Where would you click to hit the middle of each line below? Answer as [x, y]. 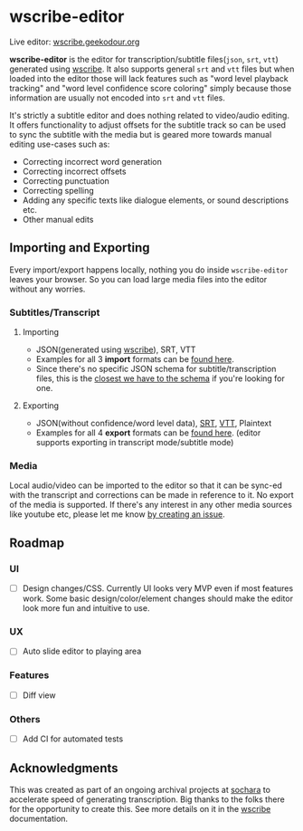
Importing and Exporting [80, 248]
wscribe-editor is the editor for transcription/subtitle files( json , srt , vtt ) [144, 59]
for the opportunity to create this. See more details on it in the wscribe [140, 808]
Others [25, 719]
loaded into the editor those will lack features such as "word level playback [149, 78]
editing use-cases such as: [60, 144]
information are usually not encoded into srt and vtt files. [118, 98]
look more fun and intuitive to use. [86, 608]
